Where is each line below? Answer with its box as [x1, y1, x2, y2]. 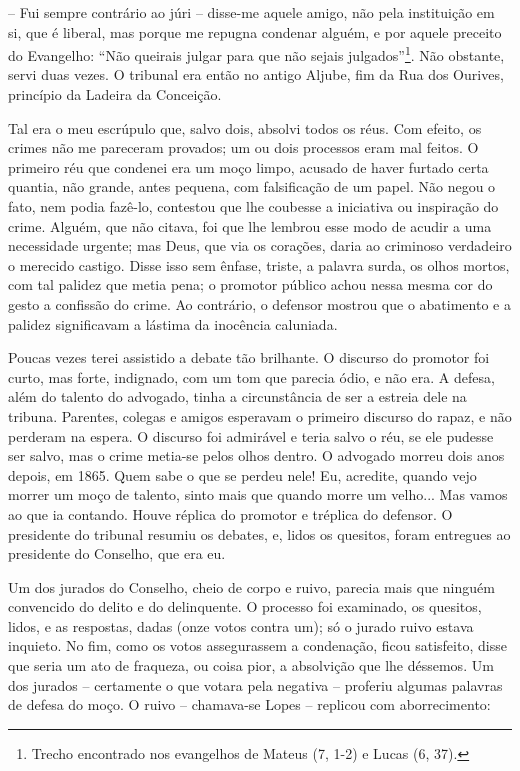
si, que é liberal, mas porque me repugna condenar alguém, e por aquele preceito [8, 21, 502, 42]
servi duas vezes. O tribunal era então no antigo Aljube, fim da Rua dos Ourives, [8, 64, 504, 85]
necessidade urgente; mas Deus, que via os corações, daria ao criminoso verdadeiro [8, 235, 512, 256]
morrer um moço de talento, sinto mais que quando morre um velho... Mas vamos [8, 484, 508, 505]
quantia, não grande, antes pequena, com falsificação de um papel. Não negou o [8, 176, 496, 197]
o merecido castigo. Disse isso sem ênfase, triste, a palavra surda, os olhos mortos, [8, 254, 510, 275]
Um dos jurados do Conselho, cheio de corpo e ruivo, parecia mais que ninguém [8, 576, 495, 597]
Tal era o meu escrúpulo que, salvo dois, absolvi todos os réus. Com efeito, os [8, 117, 482, 138]
